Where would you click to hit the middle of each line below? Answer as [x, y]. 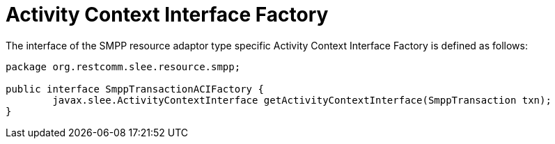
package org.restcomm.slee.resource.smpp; [123, 66]
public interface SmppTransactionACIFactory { [135, 89]
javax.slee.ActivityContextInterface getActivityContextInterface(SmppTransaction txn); [302, 100]
